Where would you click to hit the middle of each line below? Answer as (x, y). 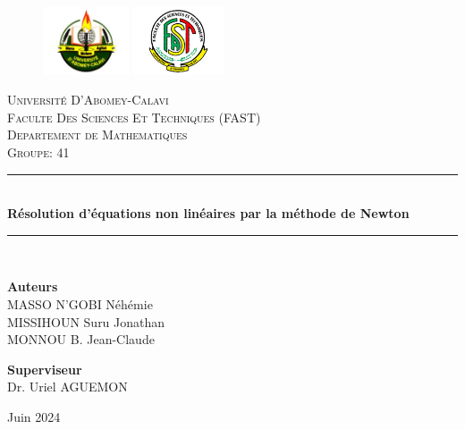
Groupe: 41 (38, 151)
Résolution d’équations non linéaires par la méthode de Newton (208, 213)
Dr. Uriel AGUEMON (68, 387)
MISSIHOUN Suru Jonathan (86, 321)
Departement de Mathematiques (97, 135)
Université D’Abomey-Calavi (88, 100)
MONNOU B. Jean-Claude (81, 339)
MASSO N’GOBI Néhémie (80, 303)
